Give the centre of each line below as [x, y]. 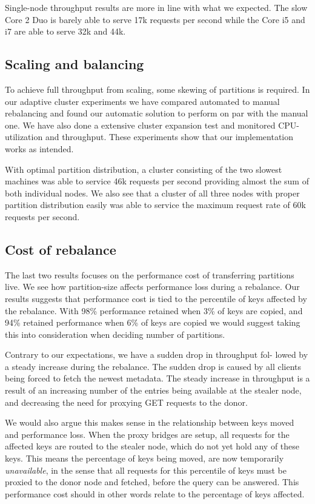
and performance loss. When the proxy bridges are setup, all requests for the [147, 434]
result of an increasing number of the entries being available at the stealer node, [153, 390]
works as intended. [39, 148]
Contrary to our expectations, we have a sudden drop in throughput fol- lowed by [157, 354]
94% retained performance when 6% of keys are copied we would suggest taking [153, 322]
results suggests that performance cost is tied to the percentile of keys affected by [156, 298]
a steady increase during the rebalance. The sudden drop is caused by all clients [153, 366]
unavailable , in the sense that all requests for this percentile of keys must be [146, 470]
